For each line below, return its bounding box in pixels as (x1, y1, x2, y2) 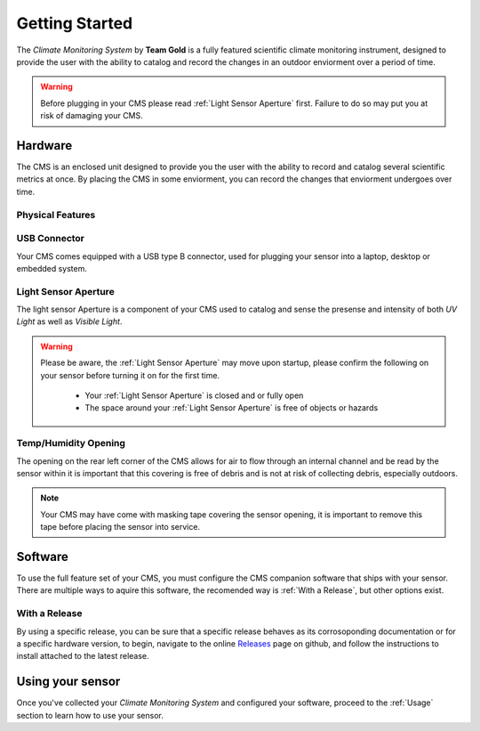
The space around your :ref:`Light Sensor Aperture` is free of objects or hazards (84, 402, 379, 413)
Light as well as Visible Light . (16, 316, 123, 327)
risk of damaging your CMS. (40, 110, 144, 121)
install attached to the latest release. (16, 651, 150, 662)
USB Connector (16, 232, 84, 245)
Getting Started (16, 13, 133, 33)
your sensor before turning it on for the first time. (40, 370, 220, 380)
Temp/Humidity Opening (16, 437, 126, 450)
